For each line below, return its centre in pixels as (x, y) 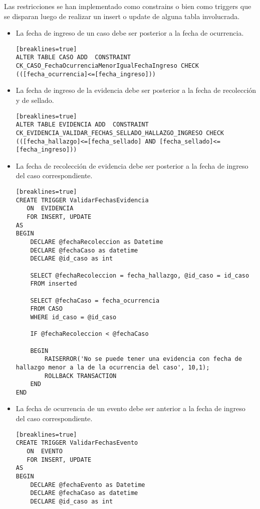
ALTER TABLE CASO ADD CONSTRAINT (73, 57)
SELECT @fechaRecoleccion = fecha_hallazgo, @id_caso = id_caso (140, 275)
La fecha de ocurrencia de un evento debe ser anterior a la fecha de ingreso (131, 408)
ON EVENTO (45, 451)
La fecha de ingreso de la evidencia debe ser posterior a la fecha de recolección (136, 90)
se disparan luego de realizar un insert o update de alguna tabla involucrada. (122, 16)
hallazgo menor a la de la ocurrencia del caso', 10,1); (113, 367)
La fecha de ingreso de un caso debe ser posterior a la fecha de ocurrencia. (130, 33)
